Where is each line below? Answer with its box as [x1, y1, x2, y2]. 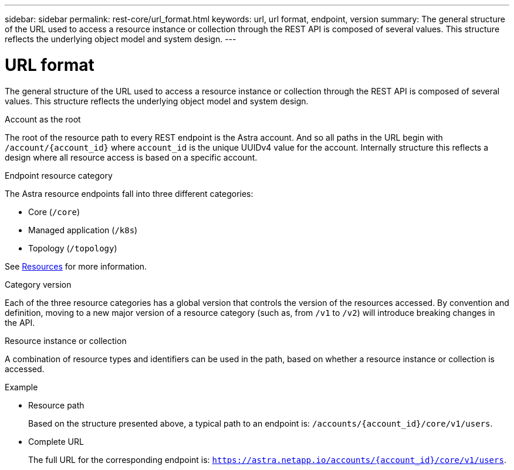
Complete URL [28, 436, 84, 447]
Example [5, 382, 38, 392]
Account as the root [5, 114, 81, 124]
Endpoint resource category [5, 170, 113, 180]
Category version [5, 279, 72, 290]
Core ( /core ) [28, 206, 80, 217]
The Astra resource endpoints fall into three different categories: [5, 188, 253, 199]
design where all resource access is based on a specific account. [5, 152, 258, 162]
